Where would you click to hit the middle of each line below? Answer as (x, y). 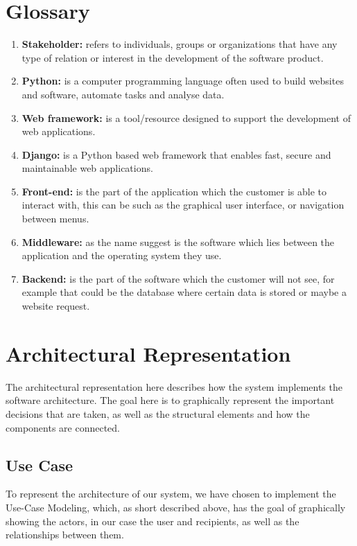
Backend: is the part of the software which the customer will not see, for (178, 278)
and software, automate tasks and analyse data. (123, 94)
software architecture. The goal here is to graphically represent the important (170, 400)
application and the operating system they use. (122, 255)
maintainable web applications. (87, 168)
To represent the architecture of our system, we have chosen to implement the (171, 494)
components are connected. (63, 427)
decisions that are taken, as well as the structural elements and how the (158, 413)
